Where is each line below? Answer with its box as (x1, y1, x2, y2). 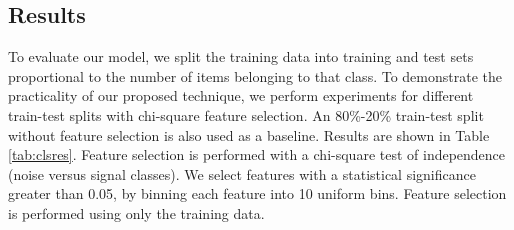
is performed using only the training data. (8, 202, 265, 223)
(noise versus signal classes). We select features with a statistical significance (8, 163, 476, 184)
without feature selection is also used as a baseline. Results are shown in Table (8, 124, 490, 145)
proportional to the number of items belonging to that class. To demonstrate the (8, 65, 502, 86)
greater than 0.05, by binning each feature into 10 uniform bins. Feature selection (8, 183, 507, 204)
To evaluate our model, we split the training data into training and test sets (8, 46, 474, 67)
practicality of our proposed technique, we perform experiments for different (8, 85, 474, 106)
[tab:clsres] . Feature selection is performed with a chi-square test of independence (8, 144, 506, 165)
